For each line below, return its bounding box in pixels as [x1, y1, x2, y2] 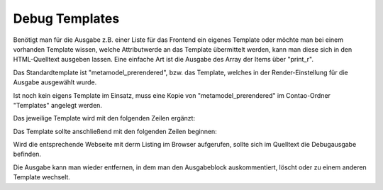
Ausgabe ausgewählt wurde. [13, 78, 97, 86]
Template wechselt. [13, 173, 71, 181]
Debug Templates [13, 11, 120, 26]
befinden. [13, 150, 42, 159]
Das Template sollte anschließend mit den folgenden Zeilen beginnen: [13, 127, 218, 135]
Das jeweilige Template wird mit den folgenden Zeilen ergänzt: [13, 114, 195, 123]
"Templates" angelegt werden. [13, 101, 103, 109]
